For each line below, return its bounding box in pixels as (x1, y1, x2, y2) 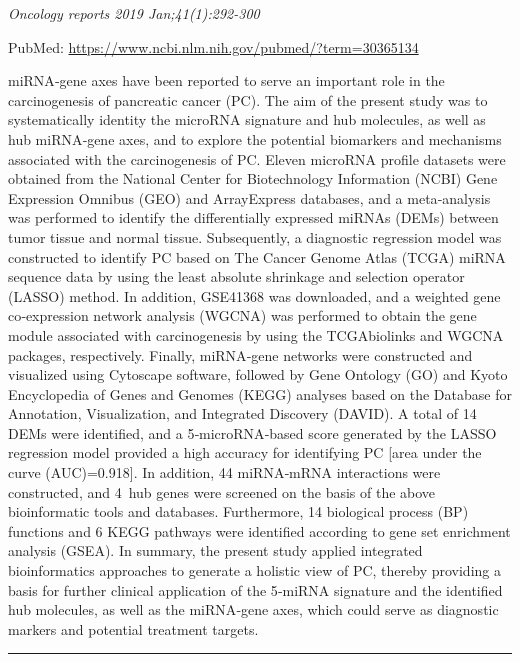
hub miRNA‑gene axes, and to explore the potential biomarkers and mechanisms (8, 128, 502, 149)
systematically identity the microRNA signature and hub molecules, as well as (8, 109, 486, 130)
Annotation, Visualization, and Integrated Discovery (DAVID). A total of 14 (8, 403, 477, 424)
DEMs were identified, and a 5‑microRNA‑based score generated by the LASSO (8, 422, 497, 443)
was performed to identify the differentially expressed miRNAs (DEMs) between (8, 207, 499, 228)
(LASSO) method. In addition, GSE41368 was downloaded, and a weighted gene (8, 285, 501, 306)
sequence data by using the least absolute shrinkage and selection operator (8, 266, 465, 287)
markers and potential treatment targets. (8, 618, 259, 639)
